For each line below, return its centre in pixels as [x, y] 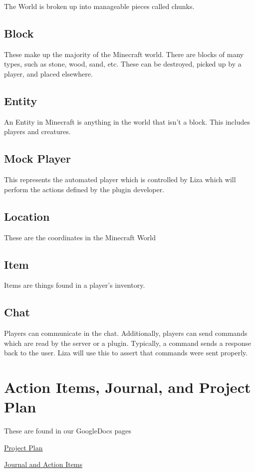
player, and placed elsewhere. [48, 73]
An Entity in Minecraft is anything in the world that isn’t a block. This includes [127, 121]
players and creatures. [37, 131]
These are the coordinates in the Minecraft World [80, 237]
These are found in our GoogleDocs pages [68, 431]
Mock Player [37, 158]
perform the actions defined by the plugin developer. [84, 189]
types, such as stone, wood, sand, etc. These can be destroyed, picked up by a [123, 64]
